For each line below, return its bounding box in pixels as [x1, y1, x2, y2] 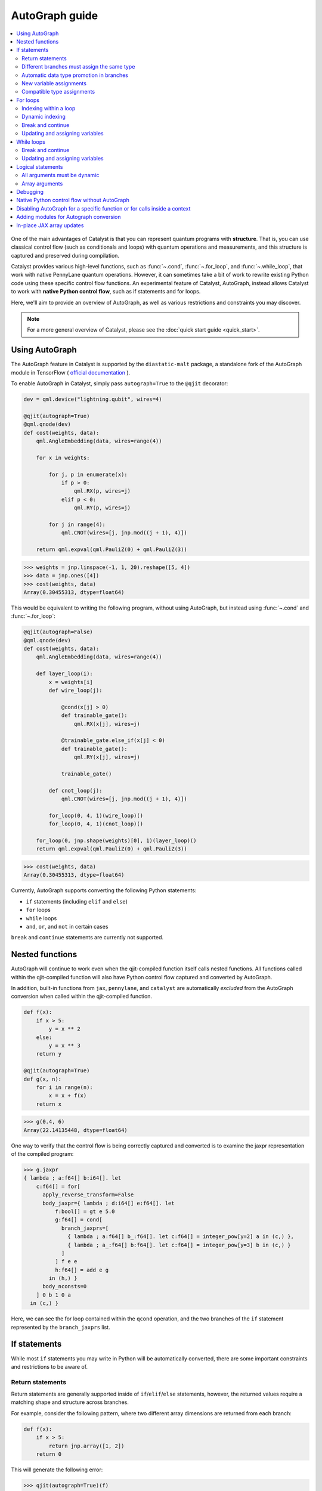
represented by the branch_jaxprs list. [11, 1323, 110, 1331]
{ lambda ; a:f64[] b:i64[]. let [23, 1175, 122, 1181]
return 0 [36, 1451, 62, 1458]
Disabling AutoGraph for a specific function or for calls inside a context [16, 205, 191, 212]
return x [36, 1100, 62, 1108]
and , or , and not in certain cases [26, 923, 109, 930]
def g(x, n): [23, 1075, 62, 1082]
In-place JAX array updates [16, 221, 84, 229]
